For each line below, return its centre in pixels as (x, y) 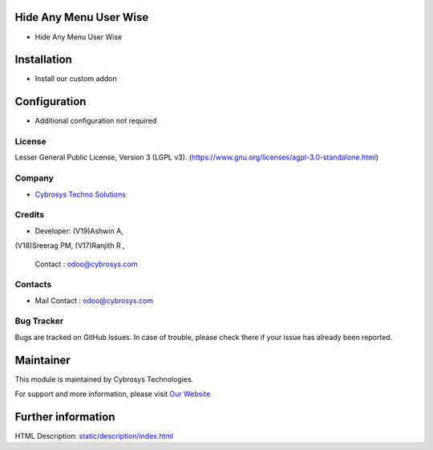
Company (34, 178)
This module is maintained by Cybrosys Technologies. (104, 379)
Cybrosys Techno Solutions (80, 194)
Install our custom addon (76, 79)
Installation (43, 60)
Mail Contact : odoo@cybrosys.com (94, 300)
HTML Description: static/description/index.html (94, 436)
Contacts (33, 285)
